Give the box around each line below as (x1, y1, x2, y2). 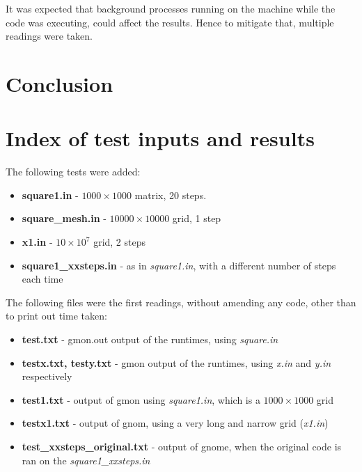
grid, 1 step (172, 211, 221, 226)
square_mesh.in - (22, 211, 107, 226)
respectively (22, 369, 72, 384)
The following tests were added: (6, 164, 141, 179)
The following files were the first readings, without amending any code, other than (6, 294, 356, 309)
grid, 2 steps (93, 235, 146, 249)
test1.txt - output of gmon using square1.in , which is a (22, 392, 260, 407)
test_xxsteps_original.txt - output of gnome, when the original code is (22, 439, 342, 453)
